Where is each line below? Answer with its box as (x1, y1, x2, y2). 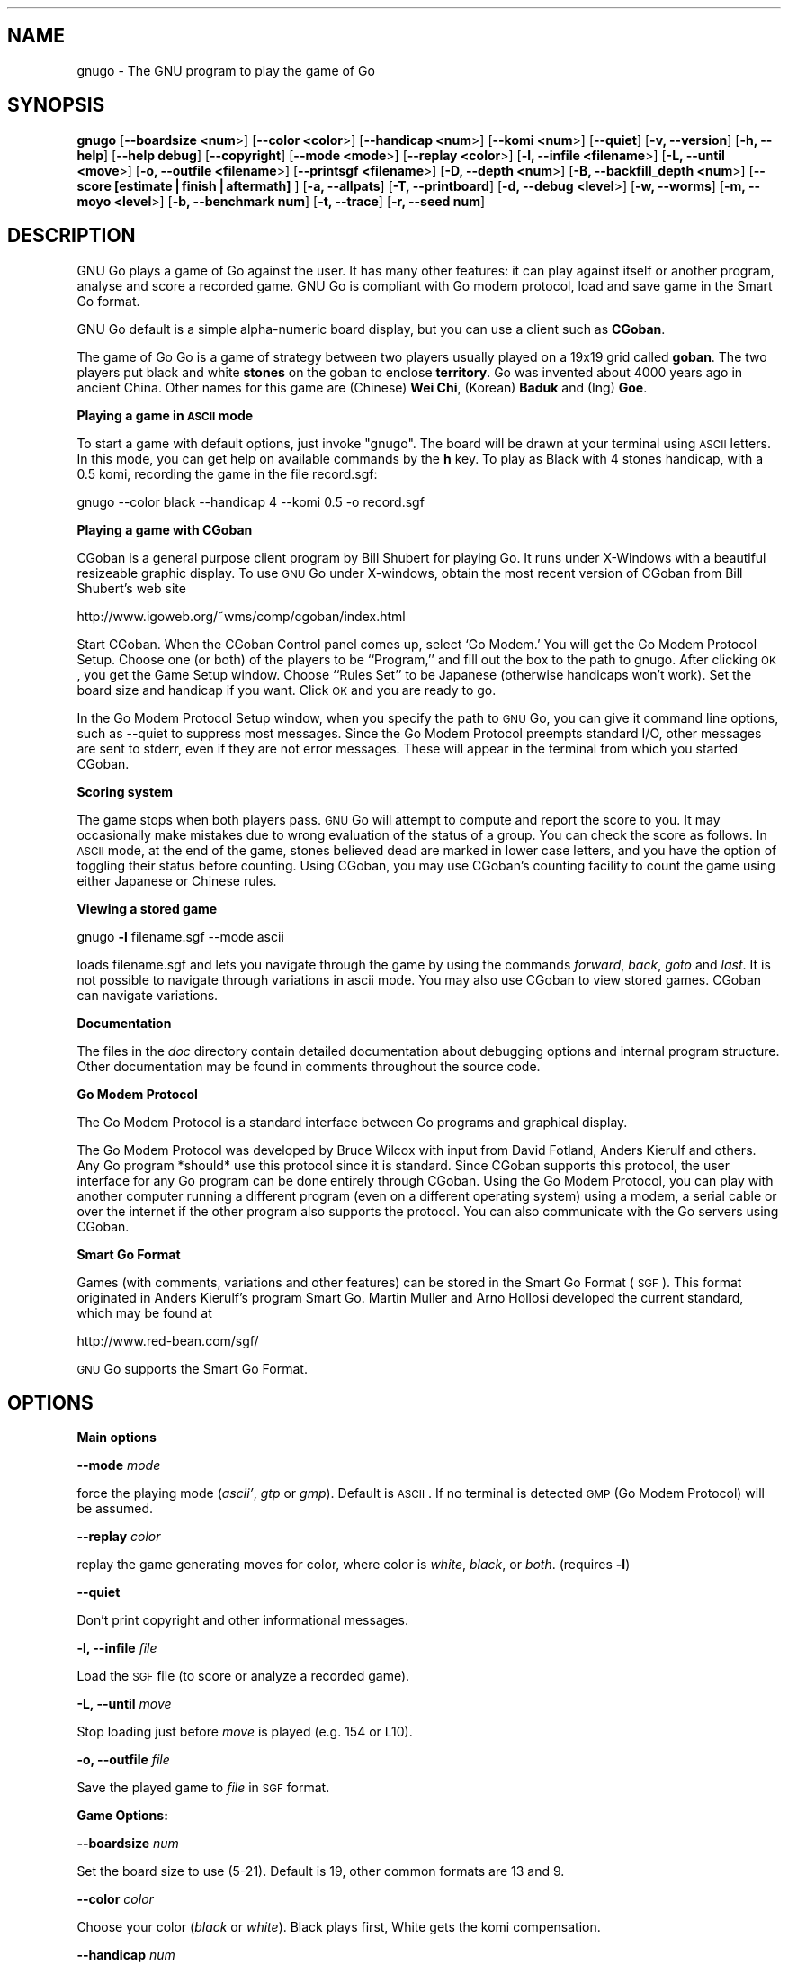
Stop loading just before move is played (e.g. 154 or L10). (76, 1724, 413, 1740)
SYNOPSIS (7, 94, 105, 117)
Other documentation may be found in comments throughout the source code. (76, 1058, 541, 1074)
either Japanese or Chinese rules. (76, 872, 277, 888)
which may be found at (76, 1304, 212, 1321)
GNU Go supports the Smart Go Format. (76, 1360, 308, 1376)
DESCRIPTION (7, 224, 136, 248)
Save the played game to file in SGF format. (76, 1780, 330, 1796)
